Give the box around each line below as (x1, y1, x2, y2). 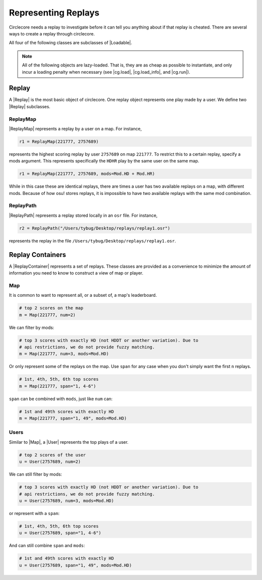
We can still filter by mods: (9, 471, 63, 477)
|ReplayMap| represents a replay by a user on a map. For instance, (9, 126, 142, 131)
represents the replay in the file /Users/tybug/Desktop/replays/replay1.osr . (9, 238, 176, 243)
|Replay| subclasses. (9, 103, 50, 109)
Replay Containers (9, 250, 66, 259)
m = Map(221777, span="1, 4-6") (19, 383, 97, 389)
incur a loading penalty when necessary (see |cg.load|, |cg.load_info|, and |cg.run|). (22, 69, 190, 75)
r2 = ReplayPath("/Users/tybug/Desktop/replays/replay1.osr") (19, 226, 170, 231)
